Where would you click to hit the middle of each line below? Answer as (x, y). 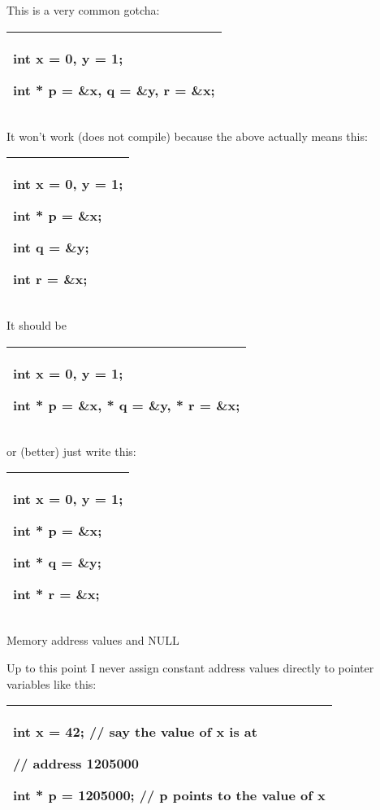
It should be (37, 325)
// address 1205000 (76, 764)
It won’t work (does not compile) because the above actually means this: (187, 136)
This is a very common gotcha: (83, 10)
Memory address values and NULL (93, 640)
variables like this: (52, 683)
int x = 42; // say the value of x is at (135, 732)
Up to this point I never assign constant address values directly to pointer (190, 667)
